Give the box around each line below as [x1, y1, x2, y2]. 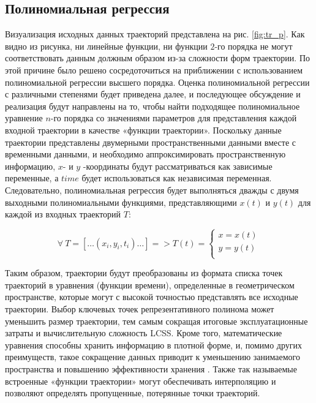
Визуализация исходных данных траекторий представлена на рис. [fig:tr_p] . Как [5, 28, 305, 40]
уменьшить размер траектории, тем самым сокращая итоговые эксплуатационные [5, 314, 308, 327]
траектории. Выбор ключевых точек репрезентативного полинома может [5, 303, 274, 315]
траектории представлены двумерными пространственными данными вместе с [5, 135, 296, 148]
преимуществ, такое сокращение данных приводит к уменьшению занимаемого [5, 350, 301, 363]
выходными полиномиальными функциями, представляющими [5, 195, 237, 208]
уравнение [5, 111, 43, 124]
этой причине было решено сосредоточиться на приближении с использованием [5, 63, 303, 76]
